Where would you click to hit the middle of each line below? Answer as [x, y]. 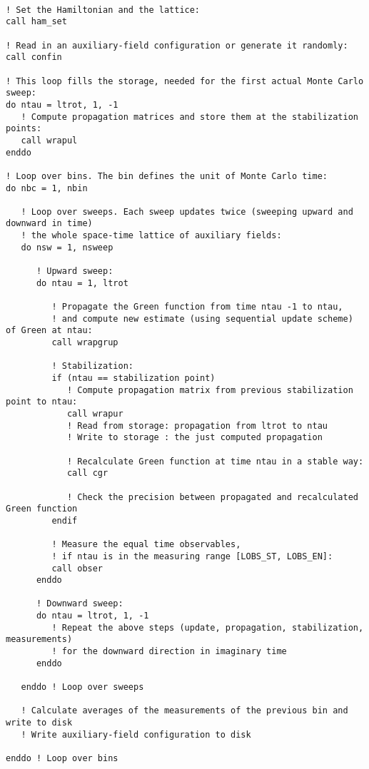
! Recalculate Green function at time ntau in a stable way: [215, 461]
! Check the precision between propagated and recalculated [212, 497]
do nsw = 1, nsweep [67, 247]
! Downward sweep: [80, 604]
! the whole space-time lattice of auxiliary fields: [151, 236]
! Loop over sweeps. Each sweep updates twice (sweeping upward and [187, 212]
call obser [77, 568]
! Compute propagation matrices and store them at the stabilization [189, 117]
